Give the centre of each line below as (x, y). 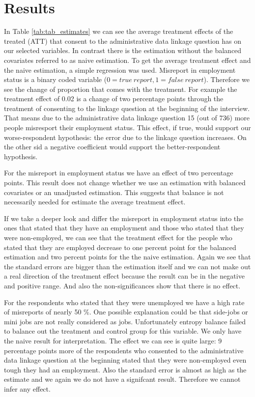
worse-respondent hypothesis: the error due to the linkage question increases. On (125, 137)
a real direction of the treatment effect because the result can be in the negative (124, 276)
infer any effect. (27, 388)
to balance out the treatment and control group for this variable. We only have (123, 331)
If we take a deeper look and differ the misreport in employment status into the (124, 218)
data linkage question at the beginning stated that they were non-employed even (125, 360)
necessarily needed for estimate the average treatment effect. (95, 202)
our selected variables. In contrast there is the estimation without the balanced (123, 50)
